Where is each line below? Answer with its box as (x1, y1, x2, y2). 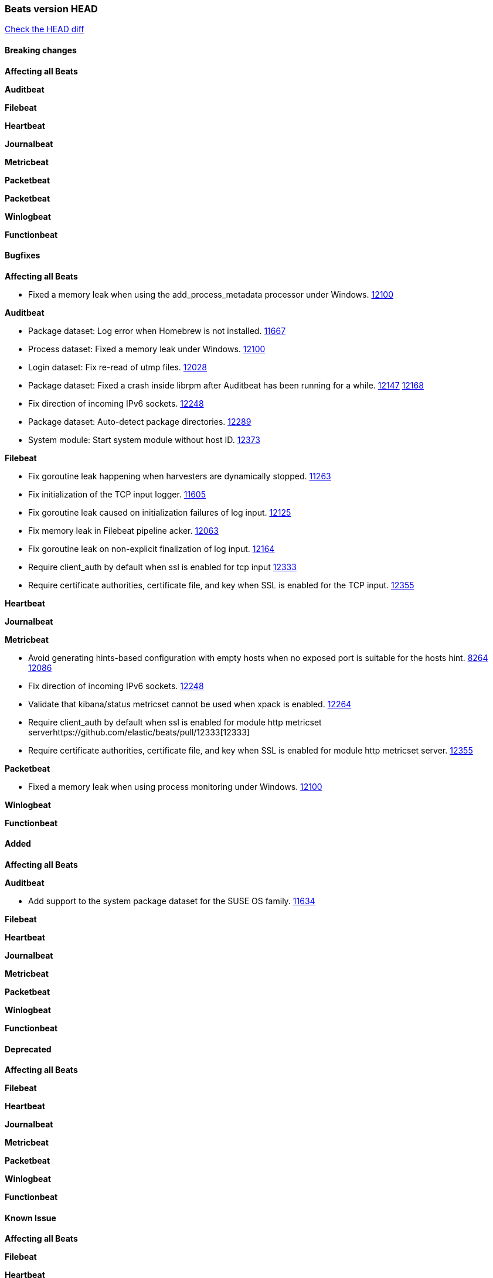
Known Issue (5, 1212, 56, 1223)
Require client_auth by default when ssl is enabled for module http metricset (28, 717, 322, 727)
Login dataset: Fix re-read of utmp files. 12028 (28, 362, 208, 372)
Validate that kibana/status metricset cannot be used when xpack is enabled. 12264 (28, 698, 352, 709)
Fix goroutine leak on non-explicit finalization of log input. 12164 (28, 543, 275, 554)
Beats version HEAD (5, 3, 98, 15)
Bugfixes (5, 250, 40, 261)
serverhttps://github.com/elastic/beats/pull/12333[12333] (28, 727, 250, 737)
